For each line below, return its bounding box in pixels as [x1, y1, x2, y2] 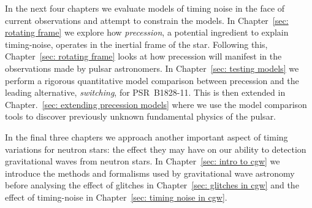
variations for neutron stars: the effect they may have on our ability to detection [5, 142, 306, 155]
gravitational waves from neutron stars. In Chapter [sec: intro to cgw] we [5, 155, 280, 168]
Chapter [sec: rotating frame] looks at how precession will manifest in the [5, 50, 282, 63]
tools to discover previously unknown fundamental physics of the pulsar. [5, 110, 276, 123]
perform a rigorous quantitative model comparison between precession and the [5, 74, 299, 87]
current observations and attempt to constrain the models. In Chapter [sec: [5, 13, 289, 26]
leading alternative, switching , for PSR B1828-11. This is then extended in [5, 86, 286, 99]
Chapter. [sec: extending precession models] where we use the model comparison [5, 98, 307, 110]
